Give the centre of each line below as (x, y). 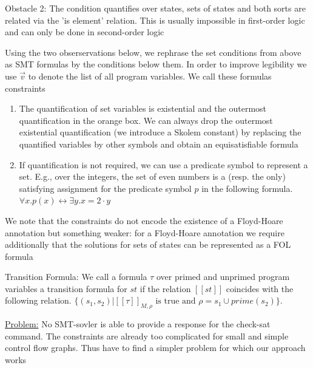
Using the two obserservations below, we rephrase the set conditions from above (153, 52)
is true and (176, 302)
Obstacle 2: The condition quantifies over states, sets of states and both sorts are (155, 8)
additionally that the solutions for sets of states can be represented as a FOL (148, 244)
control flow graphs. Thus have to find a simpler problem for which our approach (155, 348)
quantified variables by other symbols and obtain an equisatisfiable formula (159, 144)
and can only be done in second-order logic (85, 32)
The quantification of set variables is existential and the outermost (143, 108)
